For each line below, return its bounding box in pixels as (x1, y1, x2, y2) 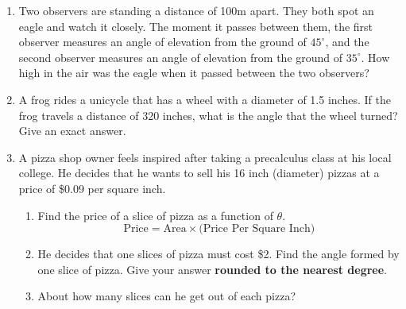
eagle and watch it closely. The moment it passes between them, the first (18, 17, 373, 34)
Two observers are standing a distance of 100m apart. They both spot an (18, 2, 374, 18)
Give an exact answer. (18, 122, 126, 139)
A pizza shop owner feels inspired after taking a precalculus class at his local (18, 149, 392, 165)
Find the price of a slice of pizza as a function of (37, 207, 273, 223)
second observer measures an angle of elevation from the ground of (18, 48, 343, 65)
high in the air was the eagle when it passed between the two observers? (18, 64, 369, 81)
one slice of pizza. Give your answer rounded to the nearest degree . (37, 261, 387, 277)
